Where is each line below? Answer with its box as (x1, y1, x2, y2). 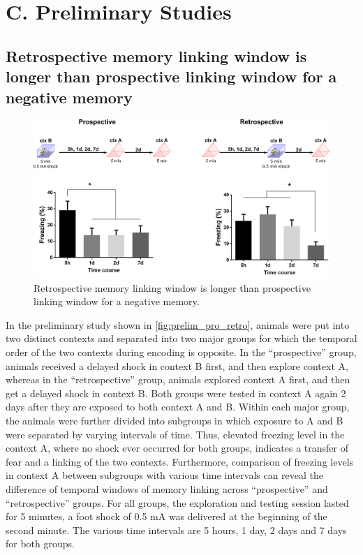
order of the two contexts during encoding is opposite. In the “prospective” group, (6, 345, 357, 360)
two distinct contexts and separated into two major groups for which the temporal (6, 331, 357, 346)
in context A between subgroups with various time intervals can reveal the (6, 468, 324, 482)
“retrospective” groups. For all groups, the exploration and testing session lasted (6, 495, 349, 510)
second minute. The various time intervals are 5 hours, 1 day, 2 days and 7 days (6, 522, 347, 537)
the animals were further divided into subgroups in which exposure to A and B (6, 413, 343, 427)
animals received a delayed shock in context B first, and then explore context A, (6, 358, 348, 373)
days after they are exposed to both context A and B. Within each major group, (6, 399, 350, 414)
